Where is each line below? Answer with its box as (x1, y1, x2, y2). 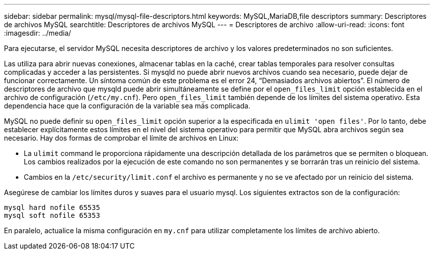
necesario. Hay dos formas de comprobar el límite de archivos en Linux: (4, 134, 239, 142)
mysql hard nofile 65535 (4, 203, 100, 211)
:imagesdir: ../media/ (4, 29, 71, 37)
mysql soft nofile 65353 (4, 211, 100, 219)
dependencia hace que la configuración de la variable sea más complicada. (4, 102, 251, 110)
